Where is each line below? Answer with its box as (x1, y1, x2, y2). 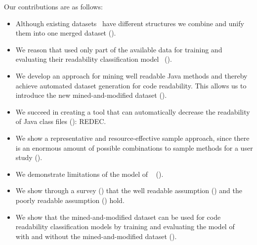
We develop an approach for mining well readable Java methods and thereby (15, 70, 248, 81)
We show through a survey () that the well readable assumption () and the (15, 185, 242, 196)
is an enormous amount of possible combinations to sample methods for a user (15, 142, 253, 153)
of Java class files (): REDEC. (15, 116, 106, 126)
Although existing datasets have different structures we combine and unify (15, 18, 244, 28)
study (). (15, 152, 43, 163)
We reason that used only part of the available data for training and (15, 44, 222, 54)
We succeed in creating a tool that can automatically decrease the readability (15, 106, 250, 117)
